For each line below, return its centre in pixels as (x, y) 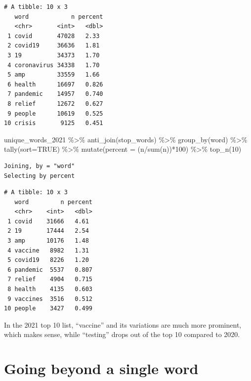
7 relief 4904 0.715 (50, 279)
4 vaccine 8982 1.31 (48, 250)
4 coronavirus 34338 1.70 (54, 65)
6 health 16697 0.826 (55, 84)
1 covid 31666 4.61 (48, 221)
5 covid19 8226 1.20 (48, 260)
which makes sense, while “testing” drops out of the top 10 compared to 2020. (122, 334)
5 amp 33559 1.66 (54, 75)
